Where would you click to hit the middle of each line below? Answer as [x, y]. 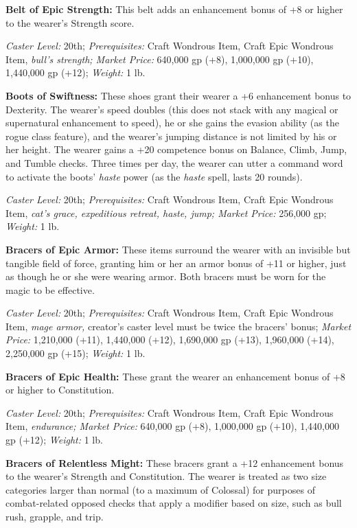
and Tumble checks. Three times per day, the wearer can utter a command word [174, 162]
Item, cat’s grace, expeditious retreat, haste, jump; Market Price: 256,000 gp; [166, 213]
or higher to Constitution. [60, 390]
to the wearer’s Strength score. [70, 22]
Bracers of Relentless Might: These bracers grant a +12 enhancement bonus [175, 462]
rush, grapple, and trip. [55, 516]
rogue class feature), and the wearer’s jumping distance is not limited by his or [171, 136]
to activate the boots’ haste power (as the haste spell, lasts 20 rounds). [154, 176]
